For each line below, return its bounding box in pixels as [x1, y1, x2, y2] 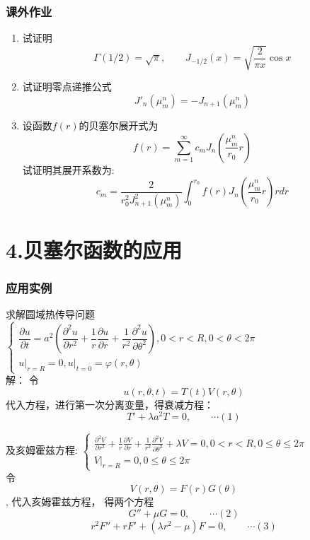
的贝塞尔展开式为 [79, 117, 159, 132]
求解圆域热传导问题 [6, 307, 95, 322]
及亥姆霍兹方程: [6, 442, 78, 457]
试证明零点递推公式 [22, 79, 112, 94]
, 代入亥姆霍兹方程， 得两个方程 [6, 494, 154, 509]
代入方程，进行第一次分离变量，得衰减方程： [6, 397, 214, 411]
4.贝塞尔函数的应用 [6, 235, 183, 264]
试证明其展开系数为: [22, 162, 115, 177]
